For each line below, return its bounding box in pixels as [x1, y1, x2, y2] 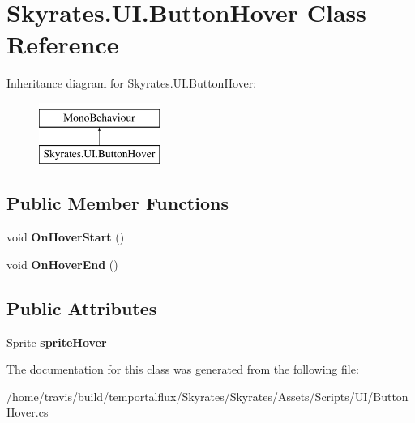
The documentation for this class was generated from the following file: [6, 361, 359, 378]
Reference [6, 28, 119, 61]
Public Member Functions [6, 190, 229, 216]
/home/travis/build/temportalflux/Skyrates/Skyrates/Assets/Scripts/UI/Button [6, 387, 409, 404]
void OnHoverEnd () [6, 255, 118, 272]
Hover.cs [6, 404, 49, 421]
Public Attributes [6, 295, 157, 320]
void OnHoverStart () [6, 229, 125, 246]
